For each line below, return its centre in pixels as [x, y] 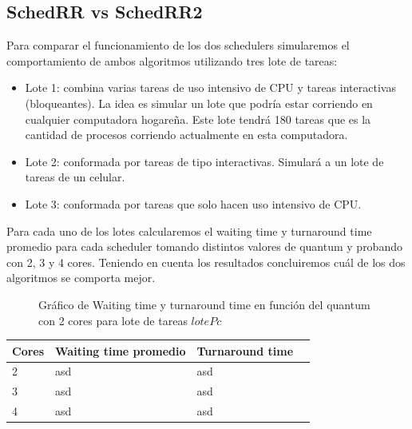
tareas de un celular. [75, 177]
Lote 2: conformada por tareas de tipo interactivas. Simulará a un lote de [204, 161]
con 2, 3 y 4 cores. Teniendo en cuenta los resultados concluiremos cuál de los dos [206, 262]
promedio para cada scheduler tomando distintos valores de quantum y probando [204, 246]
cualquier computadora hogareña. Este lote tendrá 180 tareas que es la [198, 119]
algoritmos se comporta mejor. [81, 278]
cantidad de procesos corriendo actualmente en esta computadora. [186, 135]
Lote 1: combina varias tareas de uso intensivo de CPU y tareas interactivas [210, 87]
